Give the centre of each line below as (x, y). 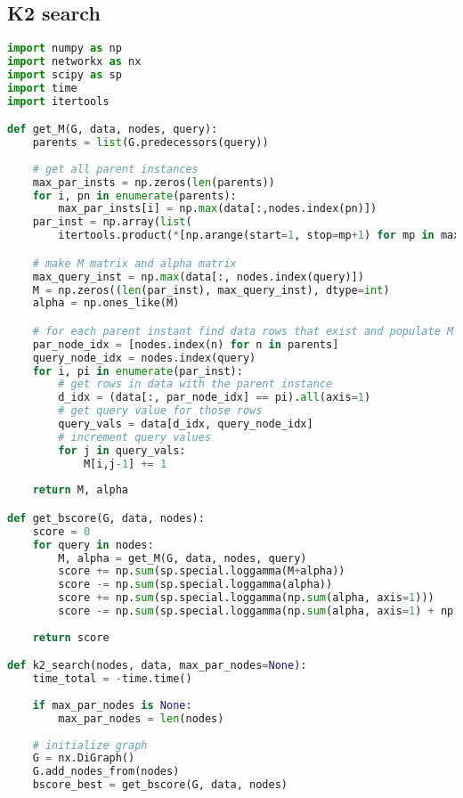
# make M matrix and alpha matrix (134, 263)
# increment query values (135, 437)
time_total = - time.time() (112, 679)
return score (71, 637)
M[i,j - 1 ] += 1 (125, 464)
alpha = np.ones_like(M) (106, 303)
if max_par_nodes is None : (112, 705)
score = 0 (61, 531)
